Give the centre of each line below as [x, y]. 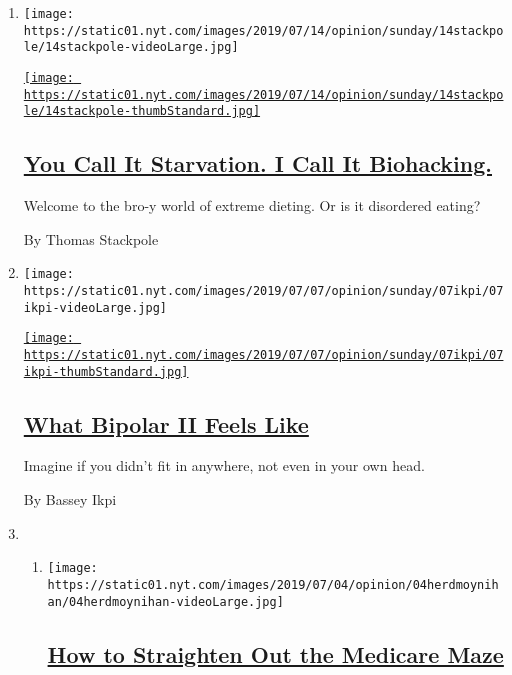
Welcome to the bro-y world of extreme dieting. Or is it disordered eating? [252, 205]
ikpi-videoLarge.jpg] [95, 307]
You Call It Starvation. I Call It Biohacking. [257, 163]
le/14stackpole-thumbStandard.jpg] [142, 111]
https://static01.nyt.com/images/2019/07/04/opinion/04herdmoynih [273, 584]
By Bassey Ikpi [70, 499]
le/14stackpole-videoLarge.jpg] [131, 47]
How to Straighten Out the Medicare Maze [275, 653]
